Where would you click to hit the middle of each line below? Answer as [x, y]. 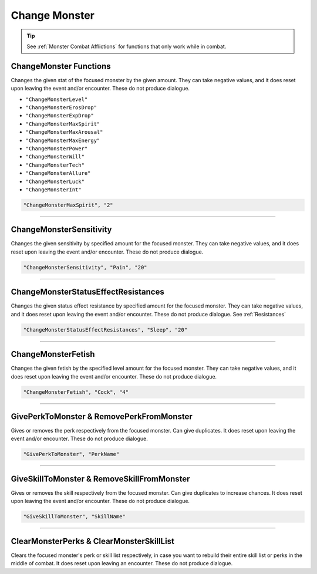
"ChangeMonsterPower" [57, 148]
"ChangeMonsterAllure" [58, 173]
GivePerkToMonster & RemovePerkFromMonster [102, 416]
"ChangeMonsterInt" [53, 190]
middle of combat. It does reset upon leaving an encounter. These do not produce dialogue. [122, 563]
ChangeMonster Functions [61, 66]
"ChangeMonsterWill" [55, 157]
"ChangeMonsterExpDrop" [60, 116]
